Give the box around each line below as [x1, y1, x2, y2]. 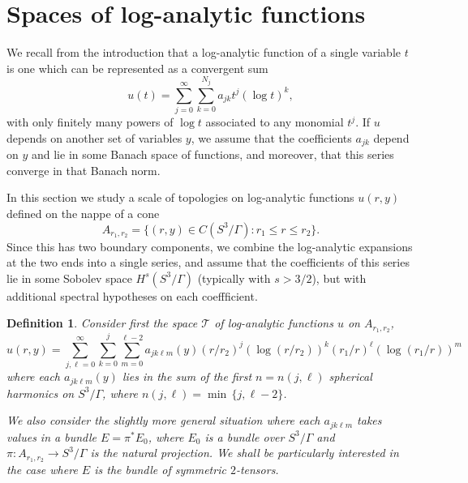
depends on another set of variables [6, 129, 182, 146]
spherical [328, 368, 372, 385]
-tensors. [235, 461, 279, 478]
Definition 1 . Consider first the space [6, 314, 198, 331]
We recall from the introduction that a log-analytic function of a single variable [6, 44, 401, 61]
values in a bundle [6, 428, 97, 445]
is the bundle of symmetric [94, 461, 226, 478]
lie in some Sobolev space [6, 269, 132, 286]
